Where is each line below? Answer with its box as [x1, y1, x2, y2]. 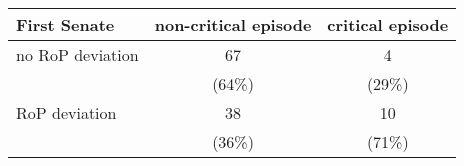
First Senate [16, 13, 115, 36]
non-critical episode [154, 13, 312, 36]
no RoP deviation [16, 43, 139, 66]
